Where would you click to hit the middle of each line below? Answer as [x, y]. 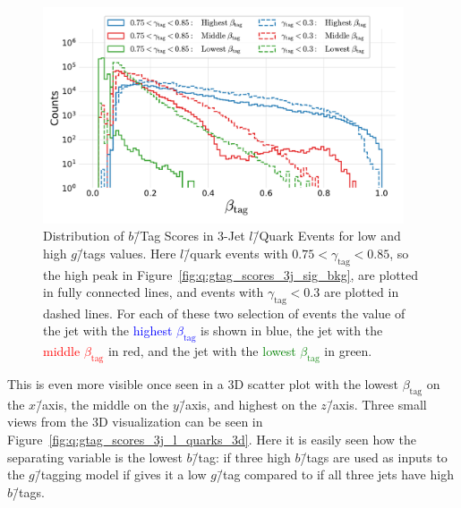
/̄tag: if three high [241, 457]
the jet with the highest [108, 330]
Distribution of [84, 236]
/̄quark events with [236, 253]
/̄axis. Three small [376, 404]
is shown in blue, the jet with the [292, 330]
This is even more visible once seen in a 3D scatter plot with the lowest [203, 384]
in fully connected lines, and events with [154, 292]
